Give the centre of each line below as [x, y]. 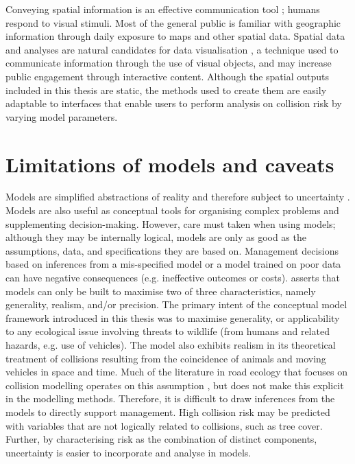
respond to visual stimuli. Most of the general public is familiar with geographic [173, 22]
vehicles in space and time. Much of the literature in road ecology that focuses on [176, 372]
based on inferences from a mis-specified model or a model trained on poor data [173, 264]
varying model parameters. [62, 116]
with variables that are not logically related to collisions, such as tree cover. [164, 425]
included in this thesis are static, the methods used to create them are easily [166, 90]
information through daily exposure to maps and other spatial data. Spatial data [175, 36]
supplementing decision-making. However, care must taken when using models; [171, 223]
